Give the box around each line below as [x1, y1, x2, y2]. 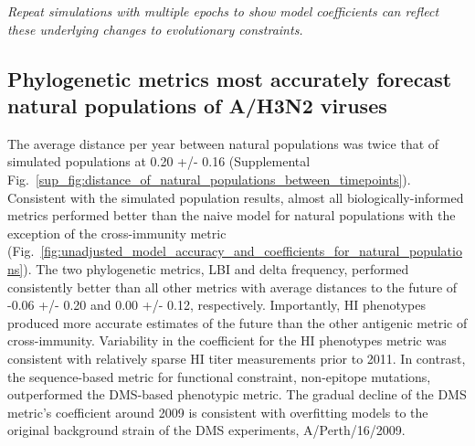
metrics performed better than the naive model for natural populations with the [7, 206, 456, 225]
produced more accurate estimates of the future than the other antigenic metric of [7, 313, 468, 332]
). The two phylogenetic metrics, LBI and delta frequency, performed [23, 259, 409, 278]
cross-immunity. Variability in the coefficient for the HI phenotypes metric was [7, 331, 447, 350]
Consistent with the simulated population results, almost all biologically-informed [7, 187, 464, 207]
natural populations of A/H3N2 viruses [7, 90, 387, 119]
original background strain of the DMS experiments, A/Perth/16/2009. [7, 420, 406, 440]
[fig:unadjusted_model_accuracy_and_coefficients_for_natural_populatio [40, 241, 462, 260]
